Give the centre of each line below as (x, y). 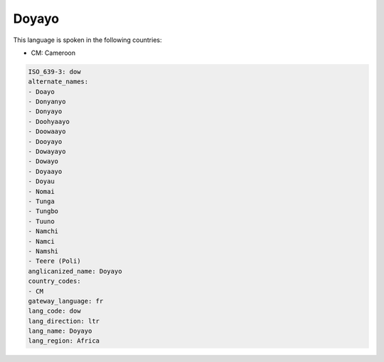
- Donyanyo (47, 102)
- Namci (41, 241)
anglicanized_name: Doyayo (75, 271)
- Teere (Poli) (54, 261)
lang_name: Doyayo (60, 331)
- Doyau (41, 181)
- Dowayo (43, 161)
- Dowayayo (47, 152)
